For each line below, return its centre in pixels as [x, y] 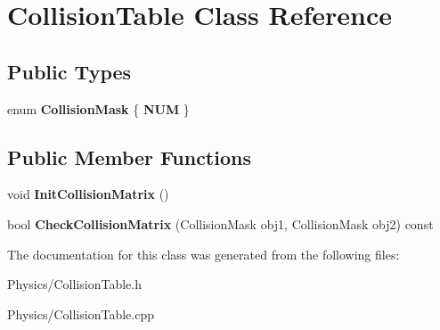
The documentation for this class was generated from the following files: [204, 254]
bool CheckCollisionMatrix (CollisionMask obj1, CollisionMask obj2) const [220, 223]
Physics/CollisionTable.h [74, 284]
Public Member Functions [129, 157]
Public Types [69, 71]
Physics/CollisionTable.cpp [81, 313]
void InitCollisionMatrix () [88, 194]
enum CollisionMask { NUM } [98, 108]
